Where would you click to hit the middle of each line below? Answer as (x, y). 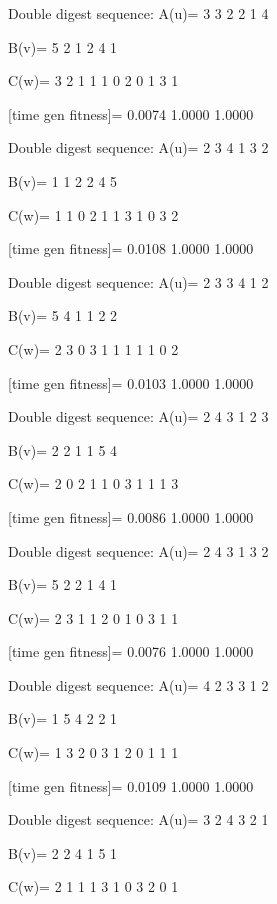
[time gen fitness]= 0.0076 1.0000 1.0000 (131, 651)
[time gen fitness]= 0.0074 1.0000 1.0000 (131, 113)
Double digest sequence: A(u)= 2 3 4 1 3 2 (138, 147)
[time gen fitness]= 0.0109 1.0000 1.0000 (131, 785)
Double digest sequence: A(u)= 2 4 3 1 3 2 (138, 550)
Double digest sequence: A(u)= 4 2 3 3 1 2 (138, 684)
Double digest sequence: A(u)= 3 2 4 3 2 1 (138, 819)
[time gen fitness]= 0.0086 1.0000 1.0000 (131, 516)
